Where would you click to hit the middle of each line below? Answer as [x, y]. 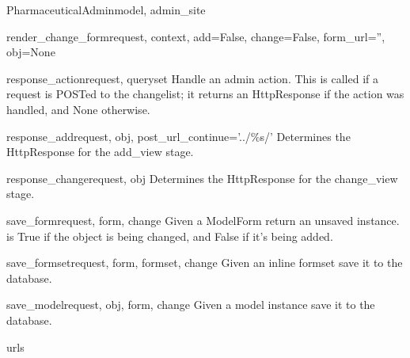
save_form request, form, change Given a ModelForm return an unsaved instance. [203, 220]
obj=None [31, 52]
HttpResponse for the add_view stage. [100, 152]
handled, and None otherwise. [78, 109]
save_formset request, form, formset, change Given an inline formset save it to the [205, 263]
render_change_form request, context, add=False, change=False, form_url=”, [196, 36]
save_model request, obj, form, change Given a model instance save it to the [191, 305]
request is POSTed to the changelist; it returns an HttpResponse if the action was [205, 94]
